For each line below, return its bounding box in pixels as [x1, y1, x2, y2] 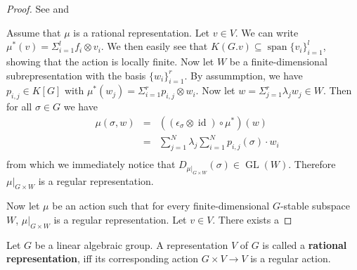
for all [6, 99, 32, 114]
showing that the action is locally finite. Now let [6, 53, 214, 68]
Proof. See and [6, 1, 70, 15]
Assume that [6, 25, 61, 39]
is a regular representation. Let [53, 212, 187, 227]
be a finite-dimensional [229, 53, 327, 68]
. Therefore [288, 157, 336, 172]
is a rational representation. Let [73, 25, 210, 39]
